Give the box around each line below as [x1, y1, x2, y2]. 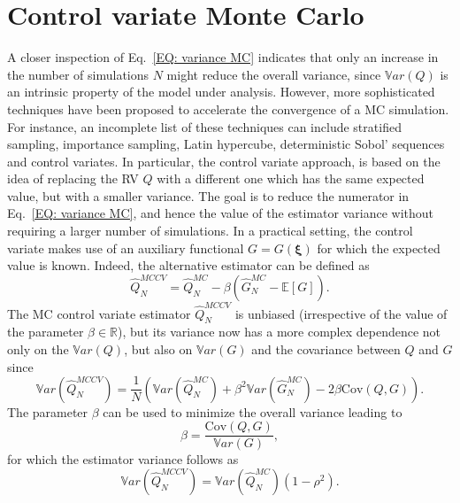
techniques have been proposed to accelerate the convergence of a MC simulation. [7, 99, 449, 118]
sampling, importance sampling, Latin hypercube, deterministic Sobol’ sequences [7, 135, 445, 153]
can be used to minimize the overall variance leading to [103, 402, 402, 421]
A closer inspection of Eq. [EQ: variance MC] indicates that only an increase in [7, 48, 439, 66]
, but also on [124, 339, 193, 358]
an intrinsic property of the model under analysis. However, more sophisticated [7, 82, 435, 101]
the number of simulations [7, 65, 149, 83]
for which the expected [317, 238, 441, 257]
